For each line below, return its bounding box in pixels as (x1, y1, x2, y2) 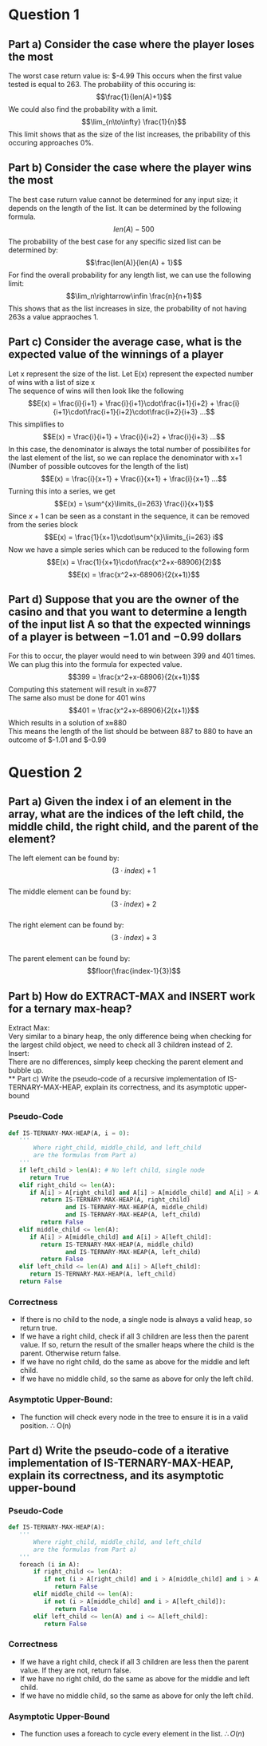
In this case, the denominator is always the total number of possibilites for (8, 444, 251, 454)
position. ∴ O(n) (19, 1420, 72, 1431)
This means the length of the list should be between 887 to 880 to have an (8, 727, 253, 736)
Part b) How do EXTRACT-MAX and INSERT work (8, 989, 256, 1003)
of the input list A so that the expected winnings (8, 617, 251, 632)
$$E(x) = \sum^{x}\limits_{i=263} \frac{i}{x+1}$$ (54, 498, 214, 508)
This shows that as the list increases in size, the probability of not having (8, 304, 247, 313)
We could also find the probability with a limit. (8, 105, 158, 113)
